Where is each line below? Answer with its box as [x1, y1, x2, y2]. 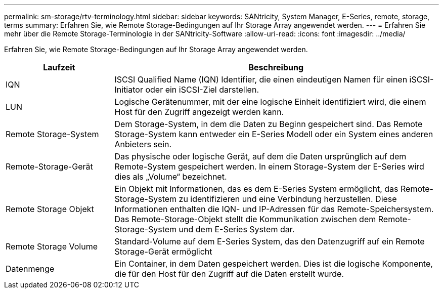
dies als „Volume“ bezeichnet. [114, 172, 227, 182]
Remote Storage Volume [6, 241, 98, 252]
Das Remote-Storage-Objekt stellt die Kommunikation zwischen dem [114, 214, 376, 224]
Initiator [114, 85, 143, 95]
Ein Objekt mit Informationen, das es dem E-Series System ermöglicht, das [114, 184, 398, 194]
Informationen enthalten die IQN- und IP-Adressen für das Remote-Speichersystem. [114, 204, 434, 214]
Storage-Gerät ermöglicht [114, 246, 212, 257]
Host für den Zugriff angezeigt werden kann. [114, 107, 284, 117]
